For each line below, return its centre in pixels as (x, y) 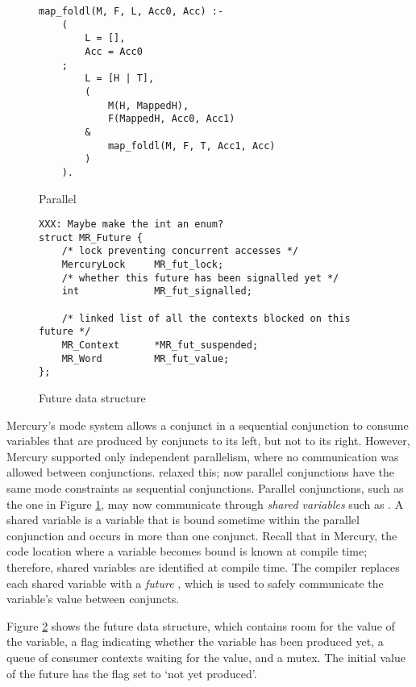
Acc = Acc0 (114, 51)
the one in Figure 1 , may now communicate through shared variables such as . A (205, 504)
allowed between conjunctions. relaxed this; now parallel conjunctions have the (200, 472)
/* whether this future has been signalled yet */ (200, 278)
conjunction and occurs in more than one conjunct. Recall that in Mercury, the (202, 535)
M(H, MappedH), (148, 105)
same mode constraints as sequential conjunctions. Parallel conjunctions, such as (205, 487)
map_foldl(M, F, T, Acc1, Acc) (191, 146)
